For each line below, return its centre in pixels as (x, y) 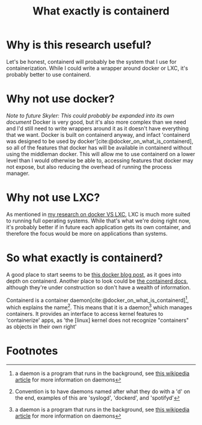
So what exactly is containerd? (85, 258)
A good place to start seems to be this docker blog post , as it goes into (94, 274)
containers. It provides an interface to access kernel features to (85, 314)
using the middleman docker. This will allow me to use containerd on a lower (101, 154)
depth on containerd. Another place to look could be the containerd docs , (97, 281)
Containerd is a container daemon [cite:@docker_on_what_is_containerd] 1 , (98, 300)
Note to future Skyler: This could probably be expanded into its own (90, 115)
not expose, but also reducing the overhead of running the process (89, 166)
